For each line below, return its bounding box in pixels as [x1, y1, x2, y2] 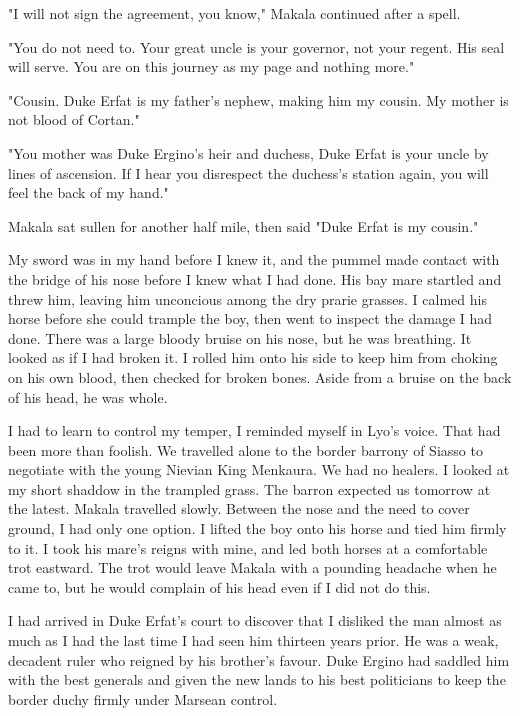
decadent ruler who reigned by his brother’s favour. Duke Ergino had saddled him [8, 649, 510, 670]
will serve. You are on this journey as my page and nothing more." [8, 56, 415, 77]
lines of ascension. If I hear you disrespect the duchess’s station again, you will [8, 162, 489, 183]
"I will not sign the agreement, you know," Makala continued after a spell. [8, 3, 461, 23]
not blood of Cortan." [8, 109, 140, 130]
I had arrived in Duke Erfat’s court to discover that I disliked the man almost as [8, 610, 502, 631]
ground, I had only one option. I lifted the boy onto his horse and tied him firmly [8, 518, 507, 539]
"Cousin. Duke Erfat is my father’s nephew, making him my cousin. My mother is [8, 89, 509, 110]
